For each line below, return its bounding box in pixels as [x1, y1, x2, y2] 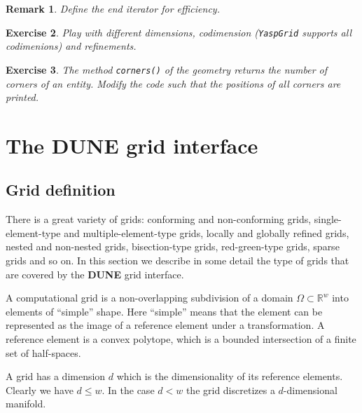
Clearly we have [6, 382, 74, 397]
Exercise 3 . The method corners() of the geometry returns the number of [6, 62, 328, 76]
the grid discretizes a [186, 382, 275, 397]
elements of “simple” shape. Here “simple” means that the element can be [6, 304, 323, 318]
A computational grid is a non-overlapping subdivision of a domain [6, 290, 293, 305]
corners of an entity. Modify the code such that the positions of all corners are [6, 76, 341, 90]
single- [314, 212, 342, 226]
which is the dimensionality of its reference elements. [116, 369, 343, 384]
